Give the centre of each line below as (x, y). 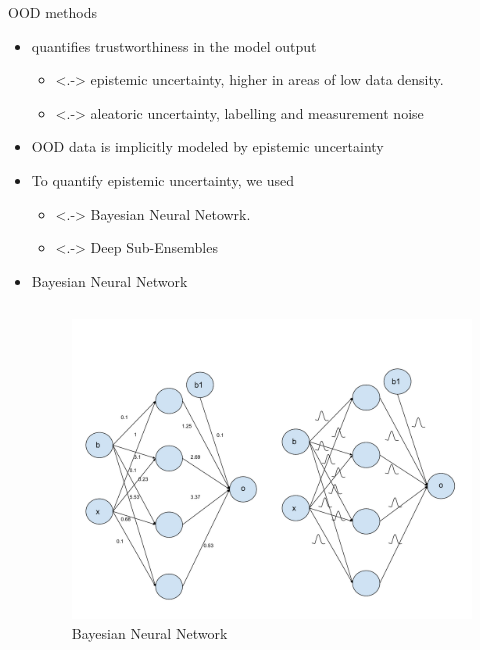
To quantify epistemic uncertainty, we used (163, 179)
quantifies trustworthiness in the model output (174, 45)
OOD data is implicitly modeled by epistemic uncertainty (207, 146)
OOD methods (52, 12)
